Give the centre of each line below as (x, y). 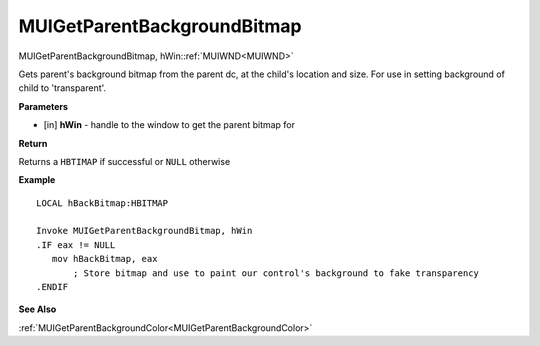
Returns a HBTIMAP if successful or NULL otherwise (124, 161)
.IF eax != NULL (76, 244)
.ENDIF (52, 287)
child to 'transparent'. (62, 88)
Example (37, 180)
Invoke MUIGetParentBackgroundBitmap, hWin (144, 231)
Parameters (43, 106)
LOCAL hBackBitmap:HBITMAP (102, 203)
